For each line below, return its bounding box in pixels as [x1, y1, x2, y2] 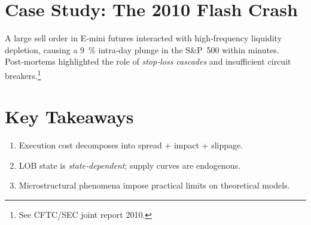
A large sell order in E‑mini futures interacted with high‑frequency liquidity [5, 32, 282, 44]
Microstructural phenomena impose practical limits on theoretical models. [19, 179, 290, 191]
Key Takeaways [5, 104, 134, 129]
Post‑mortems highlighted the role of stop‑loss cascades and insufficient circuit [5, 55, 291, 68]
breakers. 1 [5, 67, 41, 81]
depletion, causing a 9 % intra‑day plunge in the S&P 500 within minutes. [5, 43, 279, 56]
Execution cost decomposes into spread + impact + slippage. [19, 139, 243, 151]
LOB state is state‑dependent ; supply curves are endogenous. [19, 159, 241, 171]
